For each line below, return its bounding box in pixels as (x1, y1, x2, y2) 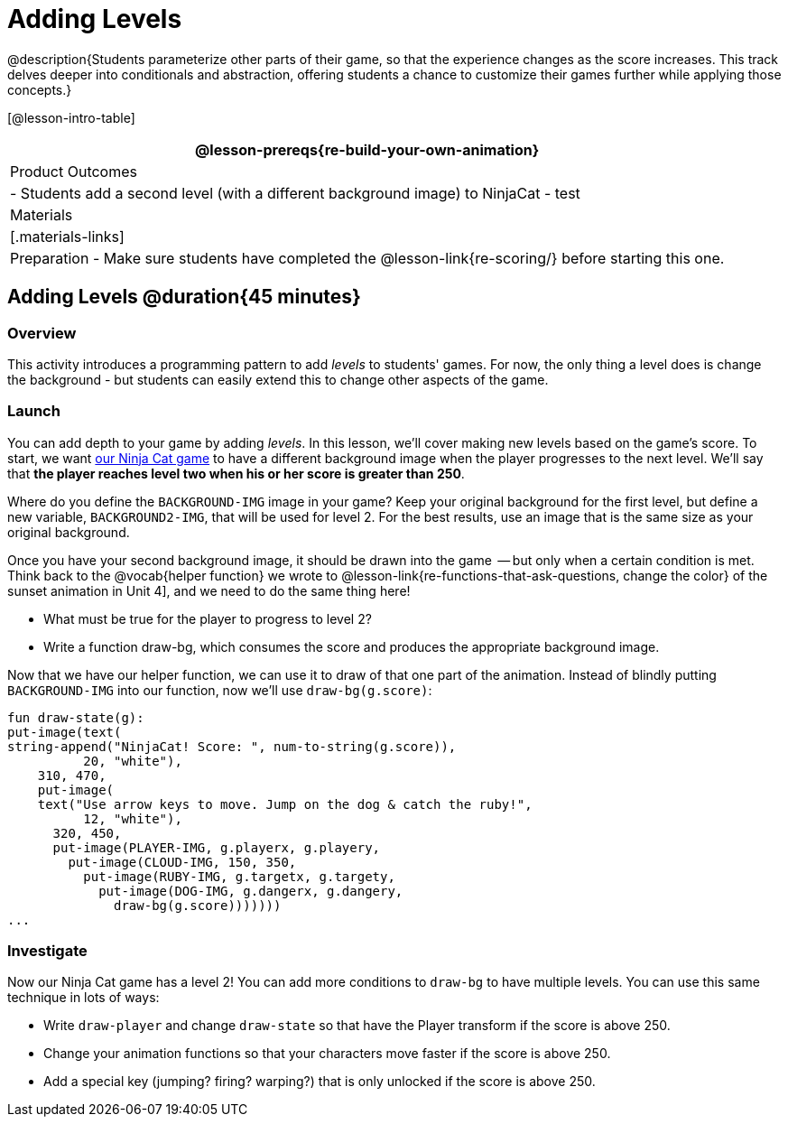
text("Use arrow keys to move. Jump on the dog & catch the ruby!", (37, 796, 533, 812)
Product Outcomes (10, 162, 137, 181)
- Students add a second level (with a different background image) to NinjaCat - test (10, 183, 580, 202)
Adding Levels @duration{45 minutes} (7, 285, 361, 309)
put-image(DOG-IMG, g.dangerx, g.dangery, (98, 883, 403, 898)
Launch (7, 402, 60, 421)
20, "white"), (83, 753, 182, 768)
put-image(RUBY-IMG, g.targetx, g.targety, (83, 869, 395, 884)
